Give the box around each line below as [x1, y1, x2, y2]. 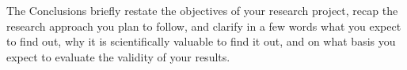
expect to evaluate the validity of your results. [6, 48, 230, 64]
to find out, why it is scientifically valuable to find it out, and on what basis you [6, 33, 396, 50]
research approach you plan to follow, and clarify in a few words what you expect [6, 17, 401, 34]
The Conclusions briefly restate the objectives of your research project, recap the [6, 2, 398, 18]
